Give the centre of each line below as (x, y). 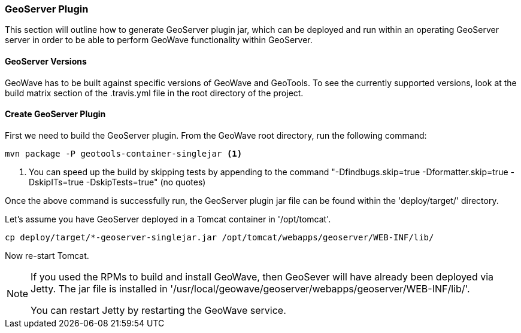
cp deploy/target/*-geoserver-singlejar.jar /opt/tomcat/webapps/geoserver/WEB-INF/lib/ (219, 237)
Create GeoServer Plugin (55, 114)
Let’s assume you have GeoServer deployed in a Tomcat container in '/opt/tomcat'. (168, 219)
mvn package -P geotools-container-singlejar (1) (124, 153)
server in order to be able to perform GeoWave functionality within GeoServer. (159, 40)
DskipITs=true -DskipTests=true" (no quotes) (117, 182)
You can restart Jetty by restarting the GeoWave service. (158, 310)
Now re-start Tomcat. (47, 255)
